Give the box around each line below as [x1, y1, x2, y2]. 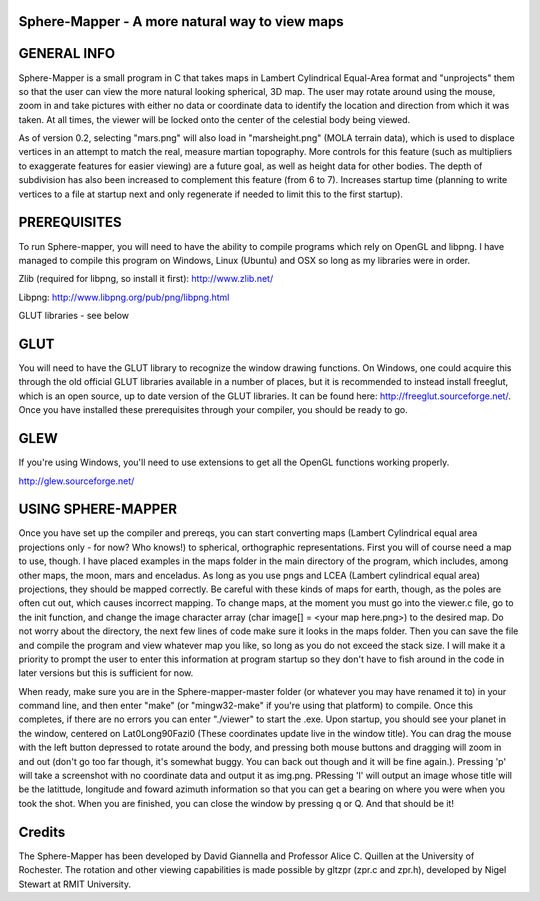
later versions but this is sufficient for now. [18, 667, 194, 679]
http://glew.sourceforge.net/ [18, 475, 135, 487]
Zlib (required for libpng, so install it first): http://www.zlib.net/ [18, 273, 274, 285]
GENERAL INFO [18, 45, 116, 62]
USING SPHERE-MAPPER [18, 501, 177, 518]
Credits [18, 823, 66, 840]
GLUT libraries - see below [18, 310, 130, 322]
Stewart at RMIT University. [18, 878, 132, 890]
